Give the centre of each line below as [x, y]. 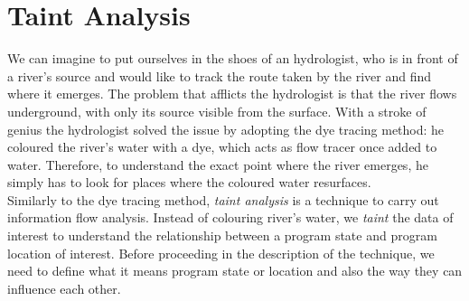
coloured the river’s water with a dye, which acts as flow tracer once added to [222, 147]
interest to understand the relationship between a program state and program [222, 235]
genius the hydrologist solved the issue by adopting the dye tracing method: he [226, 129]
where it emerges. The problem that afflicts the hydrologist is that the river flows [232, 94]
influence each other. [64, 288]
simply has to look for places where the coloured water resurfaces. [189, 182]
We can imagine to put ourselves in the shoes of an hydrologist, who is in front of [233, 58]
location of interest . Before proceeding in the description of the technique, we [221, 253]
